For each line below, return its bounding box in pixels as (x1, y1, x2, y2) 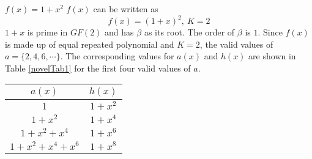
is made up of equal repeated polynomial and (5, 37, 174, 50)
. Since (258, 26, 283, 39)
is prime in (27, 26, 68, 39)
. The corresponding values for (60, 50, 174, 62)
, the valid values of (199, 37, 273, 50)
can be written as (93, 2, 158, 15)
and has (105, 26, 134, 39)
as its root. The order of (144, 26, 235, 39)
